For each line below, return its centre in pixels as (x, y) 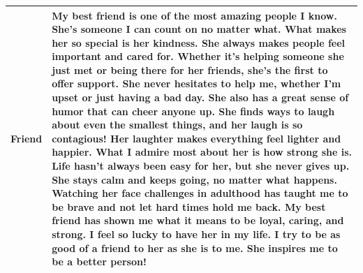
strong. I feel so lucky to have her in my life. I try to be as (196, 234)
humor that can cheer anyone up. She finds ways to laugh (193, 111)
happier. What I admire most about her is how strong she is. (202, 152)
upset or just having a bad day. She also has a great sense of (200, 97)
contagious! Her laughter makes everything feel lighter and (197, 138)
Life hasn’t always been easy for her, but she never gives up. (201, 166)
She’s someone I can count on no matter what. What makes (199, 29)
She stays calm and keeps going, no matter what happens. (194, 179)
